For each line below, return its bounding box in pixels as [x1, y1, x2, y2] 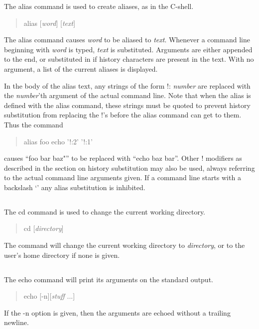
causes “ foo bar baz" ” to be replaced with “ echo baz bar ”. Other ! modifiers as [4, 153, 242, 163]
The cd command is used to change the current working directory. [4, 206, 206, 217]
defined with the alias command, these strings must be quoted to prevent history [4, 100, 251, 110]
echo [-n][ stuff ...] [23, 291, 75, 301]
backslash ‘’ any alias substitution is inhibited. [4, 182, 145, 192]
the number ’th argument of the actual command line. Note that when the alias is [4, 90, 251, 101]
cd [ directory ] [23, 223, 64, 233]
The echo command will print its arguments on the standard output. [4, 274, 213, 284]
